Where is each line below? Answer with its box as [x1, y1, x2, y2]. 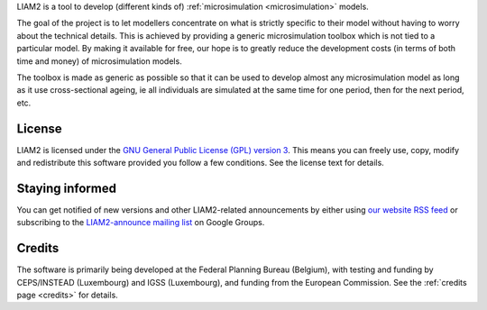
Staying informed [16, 180, 117, 196]
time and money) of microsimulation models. [16, 55, 182, 67]
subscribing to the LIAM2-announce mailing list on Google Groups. [16, 217, 265, 228]
